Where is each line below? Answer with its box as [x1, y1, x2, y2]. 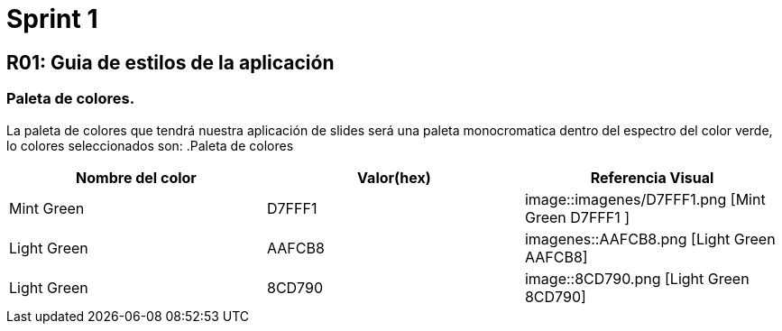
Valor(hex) [357, 168, 431, 187]
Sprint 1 [6, 4, 98, 34]
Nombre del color [76, 168, 197, 187]
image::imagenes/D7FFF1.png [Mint [524, 189, 766, 208]
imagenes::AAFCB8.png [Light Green [524, 229, 776, 248]
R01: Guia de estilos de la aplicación [6, 51, 335, 74]
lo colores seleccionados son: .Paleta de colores [6, 137, 294, 153]
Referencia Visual [590, 168, 714, 187]
